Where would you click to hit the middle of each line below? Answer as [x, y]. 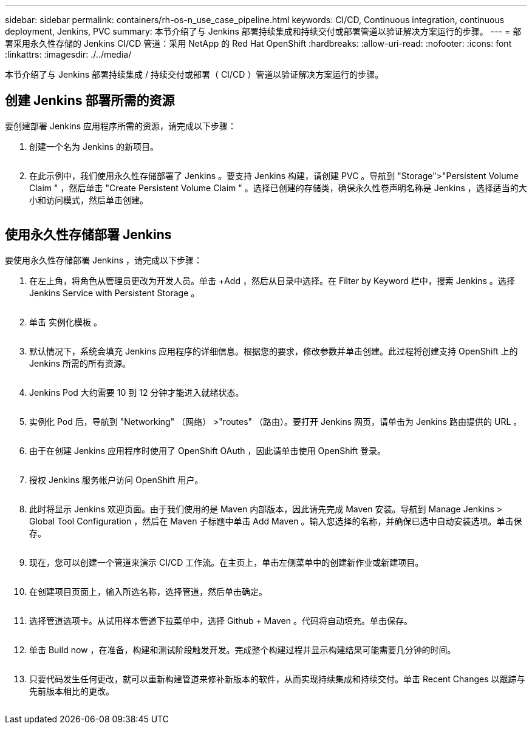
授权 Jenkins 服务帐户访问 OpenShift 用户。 [116, 480]
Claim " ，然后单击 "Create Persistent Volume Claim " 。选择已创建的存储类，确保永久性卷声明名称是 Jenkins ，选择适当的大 [278, 188]
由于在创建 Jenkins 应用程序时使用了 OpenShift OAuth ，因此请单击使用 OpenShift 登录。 [208, 450]
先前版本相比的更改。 [72, 691]
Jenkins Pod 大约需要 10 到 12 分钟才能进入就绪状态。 [137, 392]
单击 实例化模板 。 [66, 322]
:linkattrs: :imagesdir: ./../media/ [68, 54]
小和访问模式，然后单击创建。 [89, 200]
